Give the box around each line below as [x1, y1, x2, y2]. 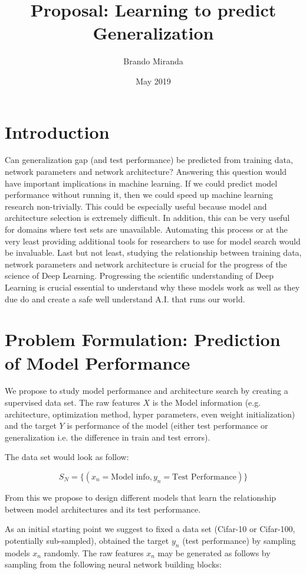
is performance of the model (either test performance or [67, 419, 268, 432]
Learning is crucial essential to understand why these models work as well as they [5, 281, 300, 293]
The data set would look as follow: [5, 451, 129, 463]
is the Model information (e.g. [152, 396, 261, 409]
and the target [5, 419, 57, 432]
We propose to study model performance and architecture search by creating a [5, 384, 288, 397]
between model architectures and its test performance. [5, 503, 201, 515]
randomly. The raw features [44, 546, 144, 559]
